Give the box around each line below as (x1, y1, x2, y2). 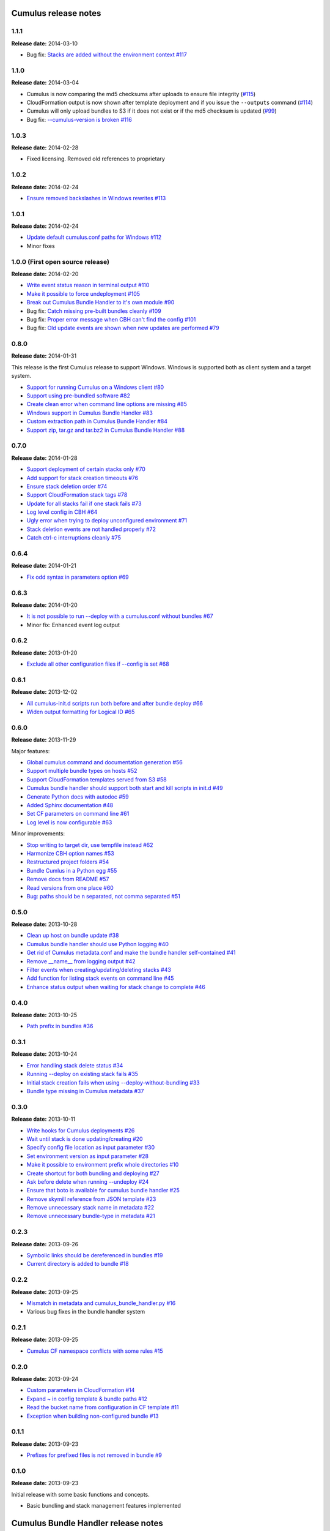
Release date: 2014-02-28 (11, 144, 79, 151)
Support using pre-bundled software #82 (26, 392, 131, 399)
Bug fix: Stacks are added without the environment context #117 (26, 51, 188, 58)
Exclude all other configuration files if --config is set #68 (26, 660, 169, 668)
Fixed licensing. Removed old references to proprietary (26, 155, 165, 162)
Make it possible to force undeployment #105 (26, 290, 141, 297)
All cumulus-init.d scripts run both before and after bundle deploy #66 (26, 699, 204, 707)
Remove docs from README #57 (26, 876, 109, 883)
